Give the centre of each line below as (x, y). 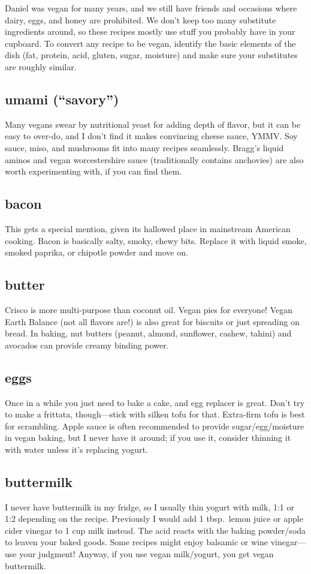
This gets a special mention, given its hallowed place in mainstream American (148, 228)
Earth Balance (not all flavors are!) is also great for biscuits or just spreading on (152, 321)
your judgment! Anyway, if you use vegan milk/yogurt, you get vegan (147, 554)
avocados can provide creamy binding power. (87, 345)
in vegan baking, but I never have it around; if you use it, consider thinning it (148, 438)
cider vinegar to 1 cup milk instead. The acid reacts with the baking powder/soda (155, 530)
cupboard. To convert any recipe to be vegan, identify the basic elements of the (150, 43)
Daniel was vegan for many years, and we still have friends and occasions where (151, 8)
